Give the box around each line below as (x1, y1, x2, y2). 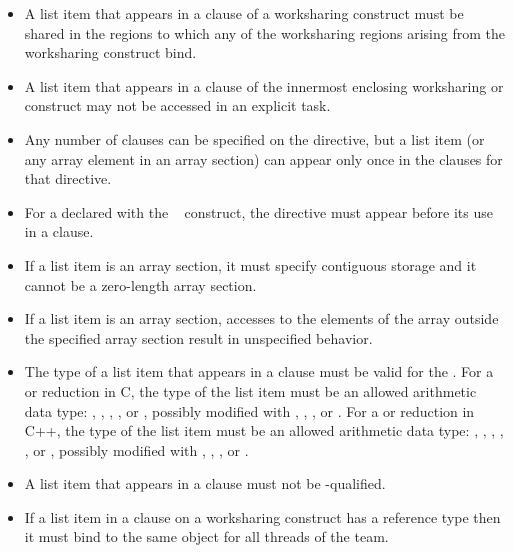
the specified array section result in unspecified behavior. (24, 327, 373, 348)
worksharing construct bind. (24, 42, 197, 63)
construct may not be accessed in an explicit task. (24, 95, 331, 116)
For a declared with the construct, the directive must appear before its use (24, 201, 493, 222)
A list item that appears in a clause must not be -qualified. (24, 473, 386, 494)
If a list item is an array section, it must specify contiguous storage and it (24, 254, 477, 275)
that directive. (24, 168, 112, 189)
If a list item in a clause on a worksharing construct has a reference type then (24, 506, 501, 527)
